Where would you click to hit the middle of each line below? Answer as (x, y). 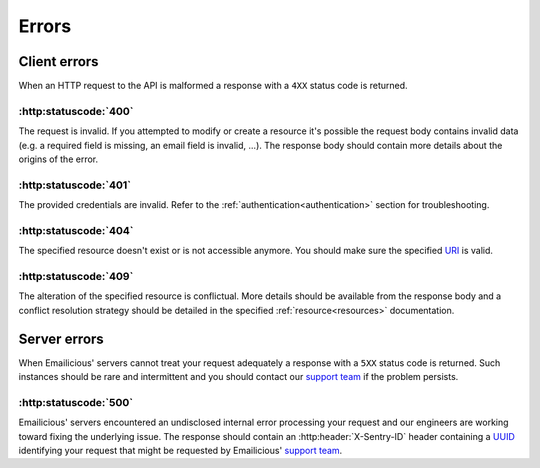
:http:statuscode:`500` (76, 402)
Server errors (61, 338)
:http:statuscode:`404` (76, 230)
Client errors (58, 61)
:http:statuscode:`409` (76, 277)
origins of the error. (58, 159)
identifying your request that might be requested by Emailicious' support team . (180, 451)
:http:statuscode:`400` (76, 111)
